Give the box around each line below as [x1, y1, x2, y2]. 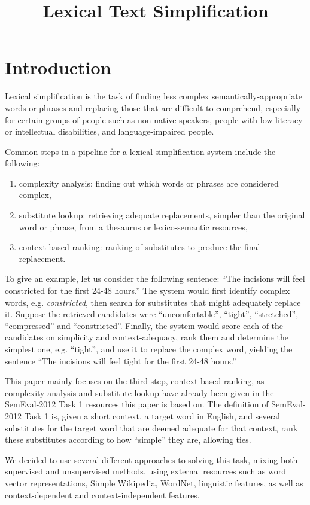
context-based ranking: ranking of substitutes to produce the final [19, 241, 260, 253]
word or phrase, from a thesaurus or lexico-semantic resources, [19, 220, 248, 233]
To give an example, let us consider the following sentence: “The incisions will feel [5, 272, 305, 285]
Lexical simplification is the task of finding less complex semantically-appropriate [5, 90, 302, 102]
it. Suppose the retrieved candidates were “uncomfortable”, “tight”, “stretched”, [5, 308, 299, 320]
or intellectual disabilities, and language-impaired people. [5, 125, 214, 138]
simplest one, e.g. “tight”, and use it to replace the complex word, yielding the [5, 343, 293, 355]
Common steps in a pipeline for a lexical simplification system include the [5, 145, 276, 157]
